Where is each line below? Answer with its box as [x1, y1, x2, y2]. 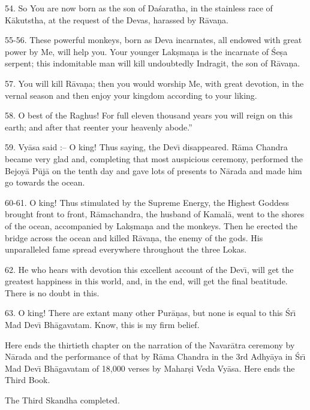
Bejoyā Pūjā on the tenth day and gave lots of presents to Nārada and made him [5, 164, 302, 177]
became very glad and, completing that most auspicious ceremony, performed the [5, 152, 303, 165]
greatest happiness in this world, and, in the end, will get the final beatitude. [5, 275, 288, 287]
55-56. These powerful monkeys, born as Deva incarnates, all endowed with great [5, 34, 302, 46]
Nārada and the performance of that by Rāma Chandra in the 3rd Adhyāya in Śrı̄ [5, 350, 306, 363]
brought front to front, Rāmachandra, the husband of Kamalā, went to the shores [5, 208, 305, 220]
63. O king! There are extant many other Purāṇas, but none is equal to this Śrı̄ [5, 306, 296, 319]
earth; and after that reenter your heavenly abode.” [5, 120, 192, 133]
